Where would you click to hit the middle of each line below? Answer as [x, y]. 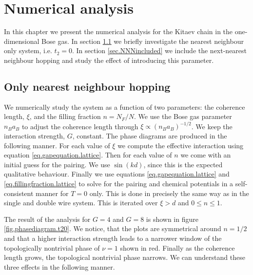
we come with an [206, 155]
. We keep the [212, 126]
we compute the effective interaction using [181, 145]
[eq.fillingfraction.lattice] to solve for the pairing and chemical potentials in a [119, 183]
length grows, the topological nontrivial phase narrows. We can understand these [125, 257]
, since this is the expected [183, 164]
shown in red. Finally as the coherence [177, 247]
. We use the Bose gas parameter [183, 116]
